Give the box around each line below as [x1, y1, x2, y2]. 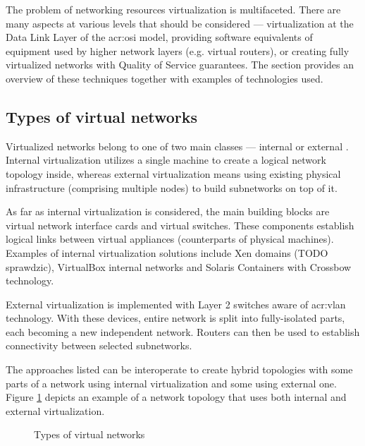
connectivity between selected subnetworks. [6, 338, 192, 353]
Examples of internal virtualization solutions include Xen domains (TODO [6, 245, 328, 260]
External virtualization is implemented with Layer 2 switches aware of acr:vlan [6, 296, 346, 311]
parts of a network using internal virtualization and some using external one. [6, 375, 337, 390]
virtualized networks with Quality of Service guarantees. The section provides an [6, 57, 354, 72]
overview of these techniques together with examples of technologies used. [6, 71, 323, 85]
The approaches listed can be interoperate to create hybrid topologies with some [6, 362, 353, 377]
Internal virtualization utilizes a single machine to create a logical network [6, 152, 326, 167]
